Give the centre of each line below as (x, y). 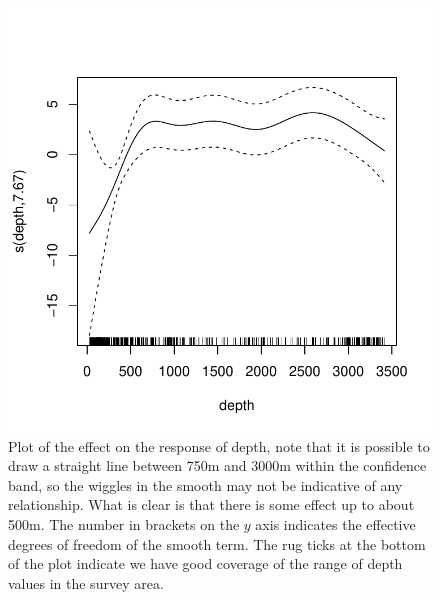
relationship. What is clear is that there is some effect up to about (211, 504)
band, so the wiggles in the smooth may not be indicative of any (205, 484)
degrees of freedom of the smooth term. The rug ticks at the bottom (217, 543)
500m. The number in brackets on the (124, 523)
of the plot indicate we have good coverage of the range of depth (205, 563)
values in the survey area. (86, 582)
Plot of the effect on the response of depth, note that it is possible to (219, 445)
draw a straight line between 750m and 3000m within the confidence (217, 465)
